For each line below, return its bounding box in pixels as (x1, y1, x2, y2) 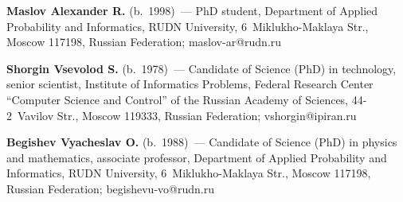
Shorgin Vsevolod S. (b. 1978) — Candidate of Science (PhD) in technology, (6, 60, 397, 76)
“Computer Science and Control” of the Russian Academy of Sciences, (6, 91, 349, 107)
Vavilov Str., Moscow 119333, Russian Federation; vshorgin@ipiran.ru (17, 107, 357, 123)
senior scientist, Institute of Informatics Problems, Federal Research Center (6, 76, 374, 92)
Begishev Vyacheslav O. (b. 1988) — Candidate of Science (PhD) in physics (6, 134, 397, 150)
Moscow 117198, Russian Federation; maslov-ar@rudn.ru (6, 33, 282, 50)
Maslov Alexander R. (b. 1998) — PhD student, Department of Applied (6, 2, 378, 18)
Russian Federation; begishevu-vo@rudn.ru (6, 180, 214, 196)
